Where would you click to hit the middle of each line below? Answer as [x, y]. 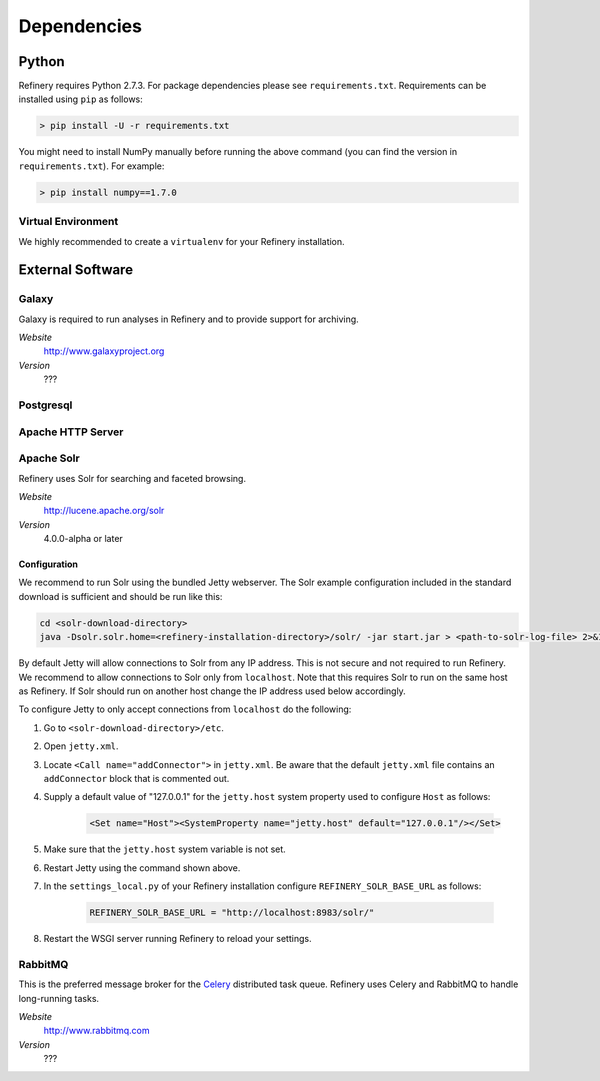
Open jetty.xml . [81, 746]
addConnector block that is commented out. [136, 778]
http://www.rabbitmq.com [96, 1031]
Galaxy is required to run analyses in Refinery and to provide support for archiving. [188, 319]
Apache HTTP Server [71, 432]
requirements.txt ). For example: [91, 166]
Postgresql [45, 405]
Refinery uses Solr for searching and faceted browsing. [132, 478]
